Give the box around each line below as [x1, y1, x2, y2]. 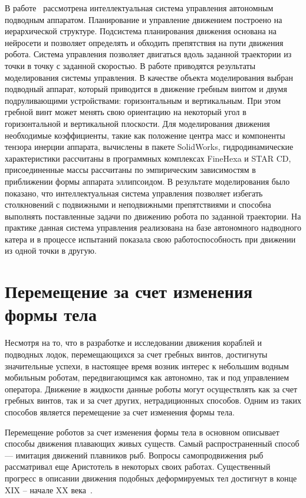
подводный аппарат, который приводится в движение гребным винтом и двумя [5, 83, 287, 95]
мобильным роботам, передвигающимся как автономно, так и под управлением [5, 371, 289, 384]
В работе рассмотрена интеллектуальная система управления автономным [5, 2, 274, 14]
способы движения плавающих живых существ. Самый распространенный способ [5, 437, 300, 450]
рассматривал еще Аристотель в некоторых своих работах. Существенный [5, 460, 271, 473]
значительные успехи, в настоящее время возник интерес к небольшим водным [5, 359, 289, 372]
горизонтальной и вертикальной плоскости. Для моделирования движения [5, 117, 270, 129]
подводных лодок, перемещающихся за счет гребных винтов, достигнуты [5, 348, 268, 360]
